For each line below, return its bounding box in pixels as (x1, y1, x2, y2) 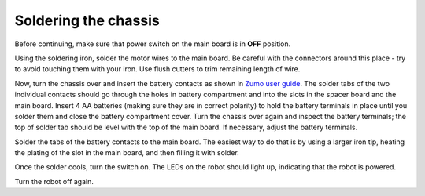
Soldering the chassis (14, 12, 161, 29)
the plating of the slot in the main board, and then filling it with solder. (14, 148, 239, 158)
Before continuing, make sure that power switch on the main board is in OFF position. (14, 39, 291, 49)
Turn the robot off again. (14, 176, 94, 186)
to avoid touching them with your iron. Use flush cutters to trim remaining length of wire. (14, 64, 301, 74)
